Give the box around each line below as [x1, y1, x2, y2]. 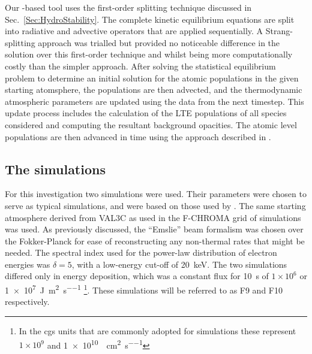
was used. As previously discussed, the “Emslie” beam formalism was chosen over [5, 223, 304, 235]
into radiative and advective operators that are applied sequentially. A [5, 25, 263, 37]
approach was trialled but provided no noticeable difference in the [38, 36, 280, 49]
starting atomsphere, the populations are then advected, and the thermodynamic [5, 83, 302, 96]
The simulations [5, 159, 106, 178]
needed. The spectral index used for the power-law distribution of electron [5, 246, 277, 259]
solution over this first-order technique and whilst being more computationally [5, 48, 293, 60]
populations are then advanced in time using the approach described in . [5, 130, 271, 143]
